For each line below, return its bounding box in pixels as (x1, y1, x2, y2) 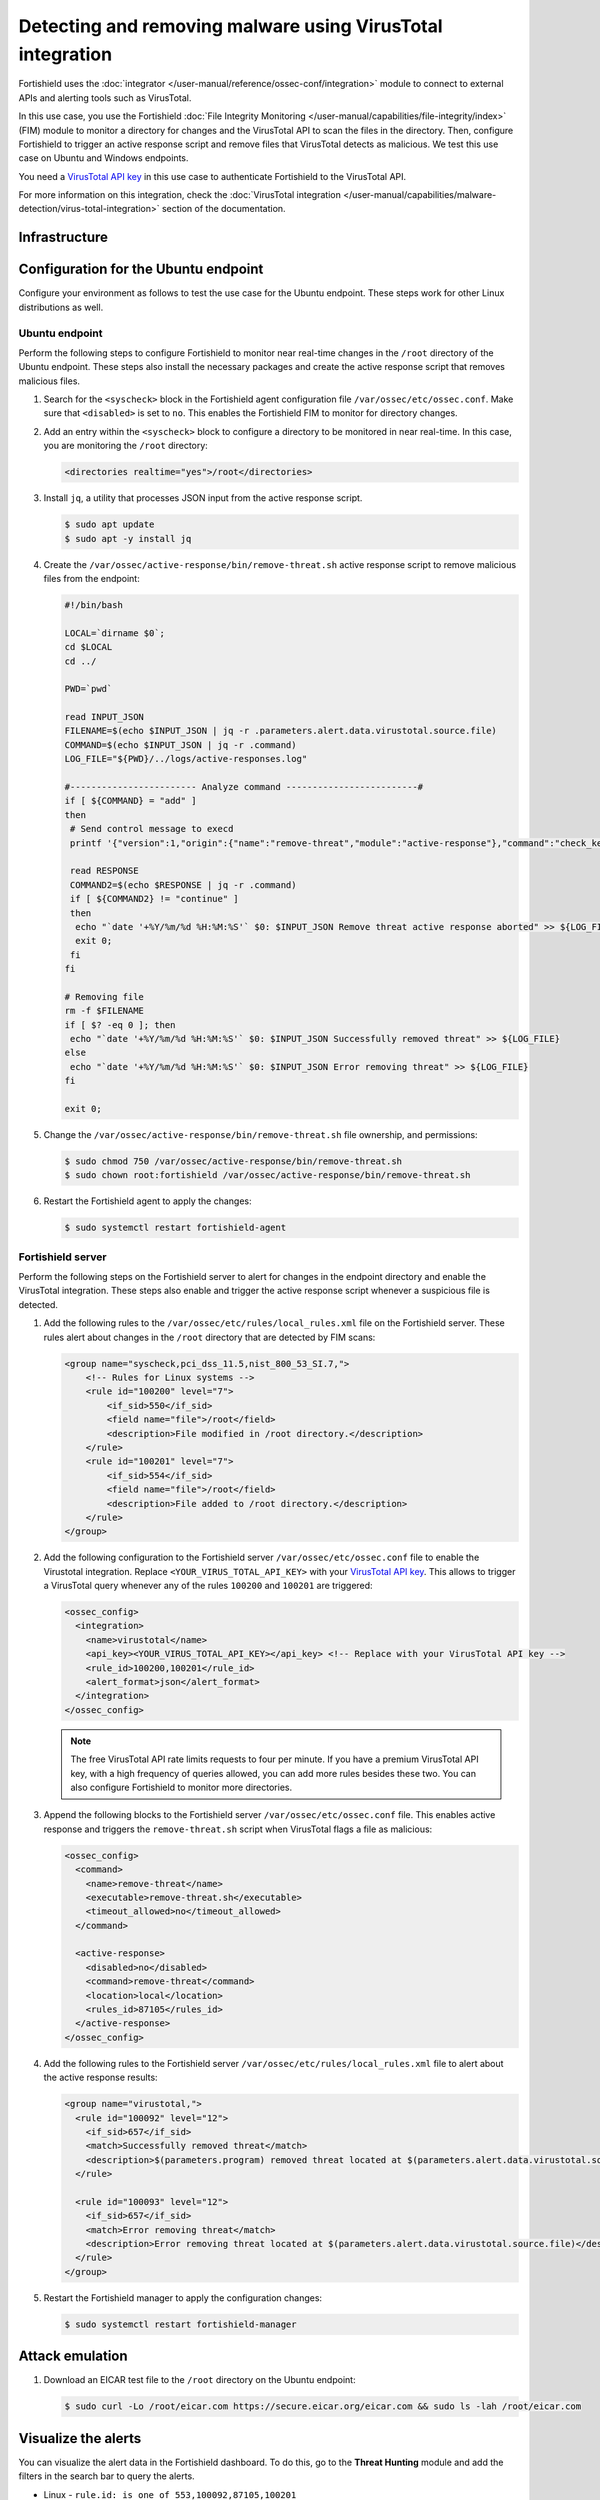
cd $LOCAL (64, 641, 113, 653)
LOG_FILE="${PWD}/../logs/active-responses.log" (64, 753, 308, 765)
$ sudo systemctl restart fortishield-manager (64, 2318, 297, 2330)
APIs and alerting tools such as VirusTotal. (18, 91, 192, 104)
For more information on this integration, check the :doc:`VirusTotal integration (18, 189, 342, 201)
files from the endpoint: (43, 572, 140, 584)
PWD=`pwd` (64, 683, 113, 695)
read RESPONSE (70, 865, 139, 877)
